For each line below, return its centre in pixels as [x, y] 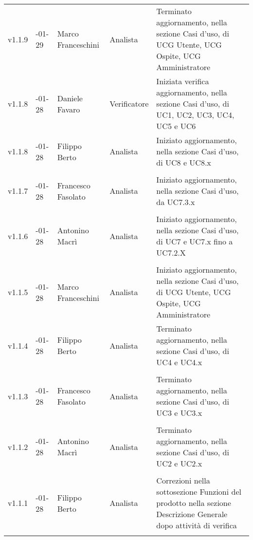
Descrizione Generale [192, 514]
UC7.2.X [171, 252]
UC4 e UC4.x [179, 362]
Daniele [70, 98]
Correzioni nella [183, 480]
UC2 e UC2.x [179, 463]
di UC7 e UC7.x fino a [195, 241]
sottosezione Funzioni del [199, 492]
